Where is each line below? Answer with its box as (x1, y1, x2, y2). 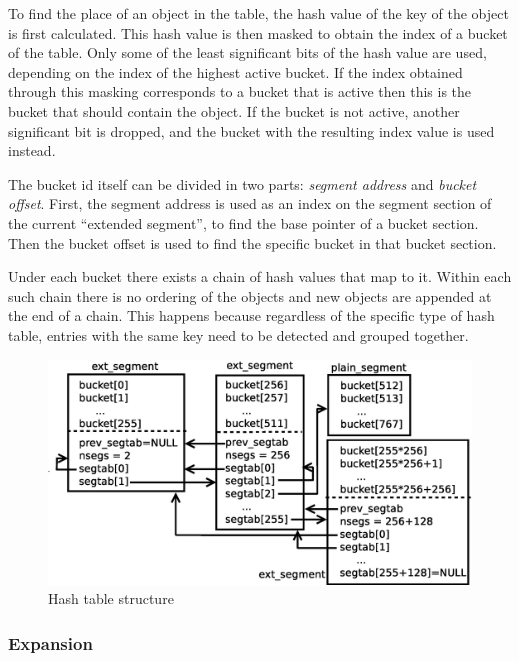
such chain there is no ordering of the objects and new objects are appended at (8, 285, 492, 306)
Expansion (8, 630, 93, 655)
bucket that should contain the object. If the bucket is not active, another (8, 100, 460, 121)
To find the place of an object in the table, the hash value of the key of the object (8, 3, 509, 23)
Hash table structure (48, 588, 174, 609)
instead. (8, 140, 56, 161)
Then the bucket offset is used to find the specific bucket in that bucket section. (8, 232, 497, 253)
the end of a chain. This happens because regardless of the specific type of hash (8, 305, 495, 326)
